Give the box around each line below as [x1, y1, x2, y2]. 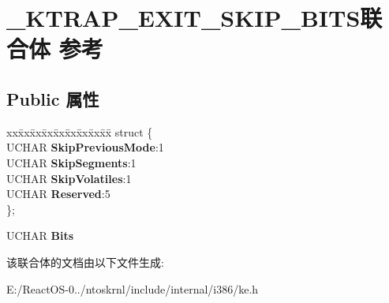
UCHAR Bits [6, 227, 74, 244]
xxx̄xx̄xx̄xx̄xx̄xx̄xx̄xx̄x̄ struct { [6, 123, 153, 140]
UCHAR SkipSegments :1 [6, 154, 137, 170]
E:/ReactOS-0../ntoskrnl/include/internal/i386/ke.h [6, 280, 259, 297]
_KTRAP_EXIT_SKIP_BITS [6, 2, 361, 34]
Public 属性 [6, 86, 99, 110]
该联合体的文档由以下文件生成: [6, 253, 164, 270]
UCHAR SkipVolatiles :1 [6, 170, 132, 186]
